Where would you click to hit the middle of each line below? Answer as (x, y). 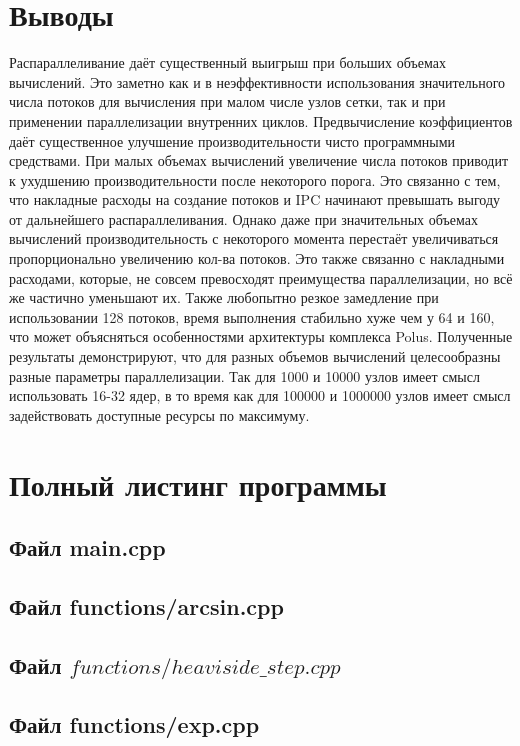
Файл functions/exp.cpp (134, 723)
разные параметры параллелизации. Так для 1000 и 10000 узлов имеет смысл (244, 375)
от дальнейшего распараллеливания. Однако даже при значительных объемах (243, 218)
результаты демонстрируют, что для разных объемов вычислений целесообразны (255, 356)
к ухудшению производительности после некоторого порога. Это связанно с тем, (255, 179)
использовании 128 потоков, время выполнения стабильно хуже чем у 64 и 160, (252, 316)
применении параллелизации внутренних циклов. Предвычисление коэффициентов (261, 120)
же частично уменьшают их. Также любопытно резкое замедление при (224, 297)
